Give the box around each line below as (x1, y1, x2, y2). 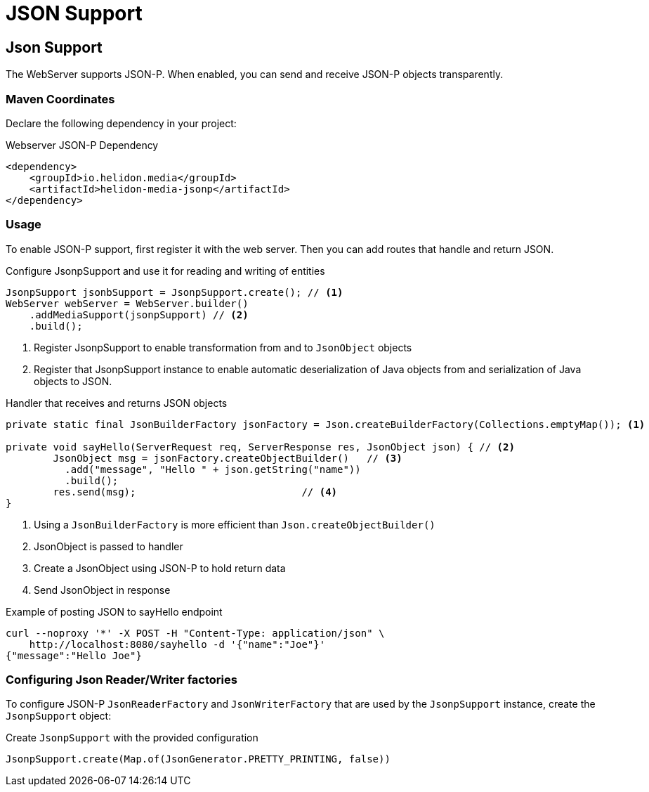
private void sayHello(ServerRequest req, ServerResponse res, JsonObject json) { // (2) (6, 441, 515, 453)
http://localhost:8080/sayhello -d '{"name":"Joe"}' (29, 638, 326, 650)
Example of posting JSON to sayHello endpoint (6, 605, 223, 618)
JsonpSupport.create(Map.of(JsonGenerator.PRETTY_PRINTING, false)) (6, 753, 391, 765)
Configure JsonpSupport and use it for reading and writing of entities (6, 264, 325, 277)
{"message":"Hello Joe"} (6, 649, 142, 661)
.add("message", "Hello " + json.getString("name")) (65, 463, 361, 475)
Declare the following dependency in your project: (6, 117, 237, 129)
